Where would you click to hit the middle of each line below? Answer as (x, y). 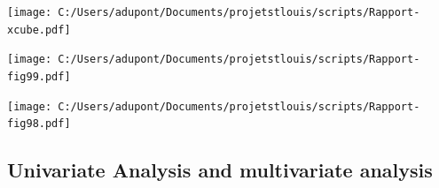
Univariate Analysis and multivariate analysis (220, 170)
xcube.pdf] (39, 30)
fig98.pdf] (39, 124)
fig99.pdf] (39, 76)
